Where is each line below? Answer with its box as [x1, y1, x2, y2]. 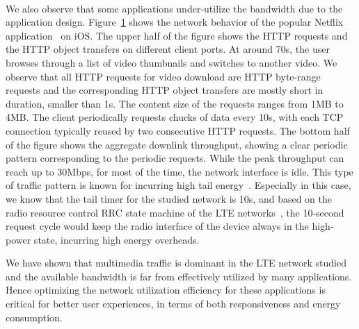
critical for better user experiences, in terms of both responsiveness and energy [6, 296, 341, 311]
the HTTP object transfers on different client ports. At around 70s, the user [6, 42, 330, 56]
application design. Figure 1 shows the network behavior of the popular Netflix [6, 15, 344, 29]
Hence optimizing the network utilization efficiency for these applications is [6, 282, 326, 297]
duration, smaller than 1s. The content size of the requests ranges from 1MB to [6, 96, 344, 110]
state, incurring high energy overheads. [33, 232, 200, 246]
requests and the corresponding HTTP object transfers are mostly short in [6, 83, 324, 97]
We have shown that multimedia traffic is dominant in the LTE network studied [6, 255, 346, 270]
